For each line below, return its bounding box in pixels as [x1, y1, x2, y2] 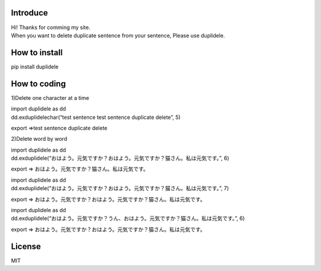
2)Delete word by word [11, 135, 68, 143]
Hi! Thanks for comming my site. [11, 24, 90, 31]
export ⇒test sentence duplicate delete [11, 124, 108, 131]
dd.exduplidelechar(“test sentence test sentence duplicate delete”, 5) [11, 114, 181, 121]
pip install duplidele [11, 63, 59, 70]
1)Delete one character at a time [11, 94, 89, 101]
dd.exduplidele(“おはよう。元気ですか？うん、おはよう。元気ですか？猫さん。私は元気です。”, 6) [11, 215, 245, 222]
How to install [11, 48, 63, 58]
